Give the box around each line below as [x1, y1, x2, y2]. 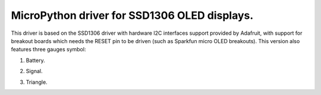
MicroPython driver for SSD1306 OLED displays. [11, 9, 254, 22]
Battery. [26, 57, 45, 64]
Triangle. [26, 78, 48, 86]
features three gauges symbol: [11, 46, 86, 53]
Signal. [26, 68, 43, 75]
